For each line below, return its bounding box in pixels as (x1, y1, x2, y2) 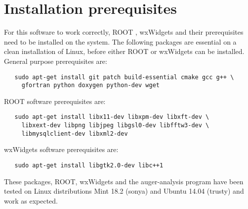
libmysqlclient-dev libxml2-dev (21, 130, 128, 137)
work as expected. (4, 195, 58, 206)
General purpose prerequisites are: (4, 55, 107, 66)
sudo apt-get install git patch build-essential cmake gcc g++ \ (14, 73, 234, 81)
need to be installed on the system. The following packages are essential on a (4, 36, 237, 47)
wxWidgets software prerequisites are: (4, 144, 119, 155)
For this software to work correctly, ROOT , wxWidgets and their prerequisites (4, 27, 244, 37)
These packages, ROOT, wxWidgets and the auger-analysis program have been (4, 176, 244, 186)
